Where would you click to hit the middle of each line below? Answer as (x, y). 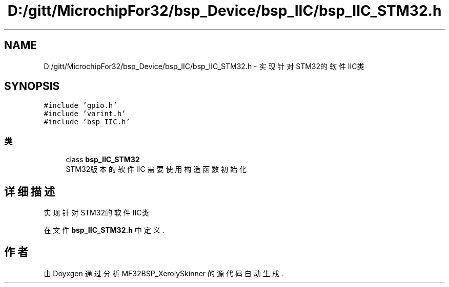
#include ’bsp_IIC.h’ (87, 122)
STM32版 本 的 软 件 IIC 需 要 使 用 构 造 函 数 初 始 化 (156, 169)
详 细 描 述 (29, 191)
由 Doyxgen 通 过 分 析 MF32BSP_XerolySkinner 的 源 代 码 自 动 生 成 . (164, 273)
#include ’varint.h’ (85, 114)
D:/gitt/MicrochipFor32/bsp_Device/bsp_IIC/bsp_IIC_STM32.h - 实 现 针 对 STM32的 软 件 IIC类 (204, 66)
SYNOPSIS (32, 86)
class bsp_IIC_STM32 (103, 160)
